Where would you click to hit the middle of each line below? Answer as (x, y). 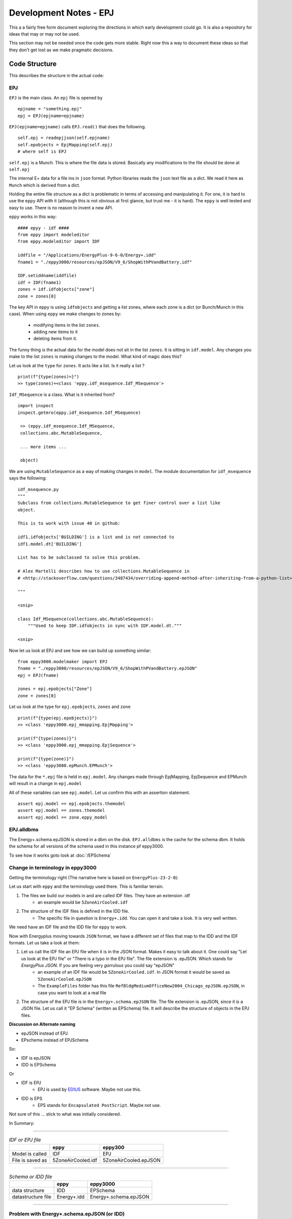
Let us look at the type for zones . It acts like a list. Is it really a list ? (77, 365)
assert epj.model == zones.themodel (61, 810)
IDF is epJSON (36, 1058)
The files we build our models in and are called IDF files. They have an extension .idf (106, 895)
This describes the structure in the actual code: (56, 75)
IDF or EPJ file (25, 1140)
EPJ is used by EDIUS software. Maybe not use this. (90, 1089)
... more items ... (43, 447)
